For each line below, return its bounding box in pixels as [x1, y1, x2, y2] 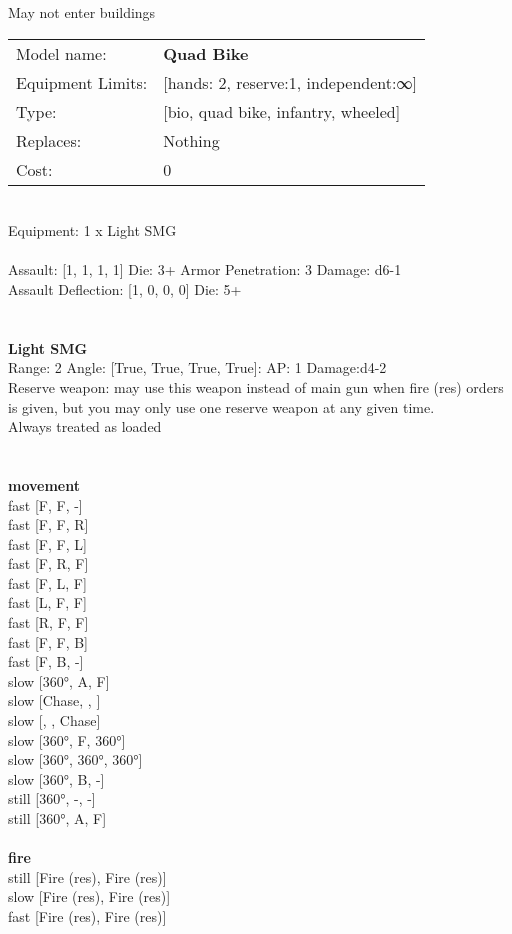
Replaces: [16, 128, 82, 152]
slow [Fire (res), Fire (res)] [8, 886, 171, 907]
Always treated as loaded [8, 416, 162, 437]
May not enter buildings [8, 2, 156, 22]
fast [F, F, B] [8, 631, 88, 652]
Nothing [163, 128, 220, 152]
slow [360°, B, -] [8, 768, 105, 789]
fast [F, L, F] [8, 572, 87, 593]
